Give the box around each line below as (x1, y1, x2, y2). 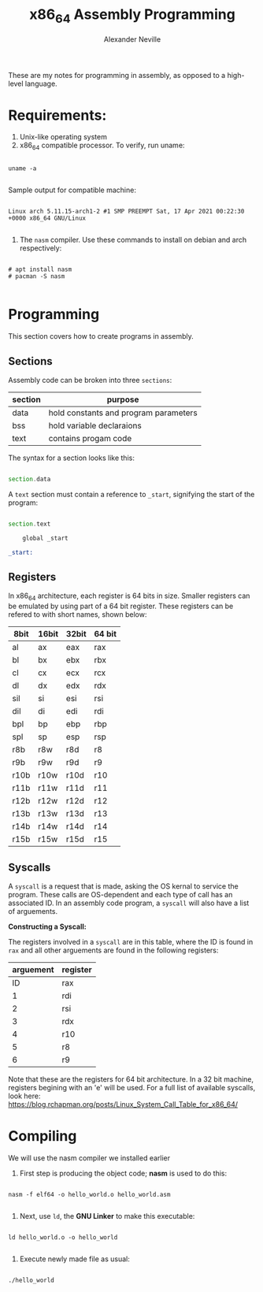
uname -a (8, 165, 37, 173)
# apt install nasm (8, 265, 72, 273)
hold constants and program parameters (48, 407, 198, 418)
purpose (106, 394, 139, 405)
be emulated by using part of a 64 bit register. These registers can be (8, 601, 234, 611)
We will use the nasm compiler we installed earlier (8, 1153, 171, 1163)
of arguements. (8, 906, 58, 915)
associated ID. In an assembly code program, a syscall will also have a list (8, 898, 250, 908)
